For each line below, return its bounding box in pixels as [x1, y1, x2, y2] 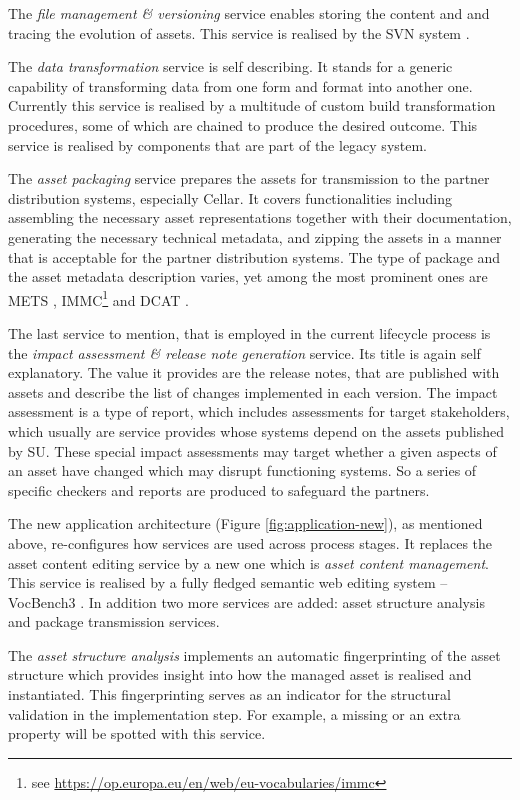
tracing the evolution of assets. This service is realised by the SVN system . [8, 22, 470, 43]
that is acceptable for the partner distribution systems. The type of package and [8, 246, 501, 267]
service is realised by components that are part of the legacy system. [8, 134, 428, 155]
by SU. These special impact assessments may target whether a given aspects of [8, 440, 497, 461]
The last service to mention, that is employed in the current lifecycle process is [8, 322, 491, 343]
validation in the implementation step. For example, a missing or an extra [8, 703, 461, 724]
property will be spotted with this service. [8, 723, 266, 744]
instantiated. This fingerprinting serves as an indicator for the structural [8, 684, 451, 705]
